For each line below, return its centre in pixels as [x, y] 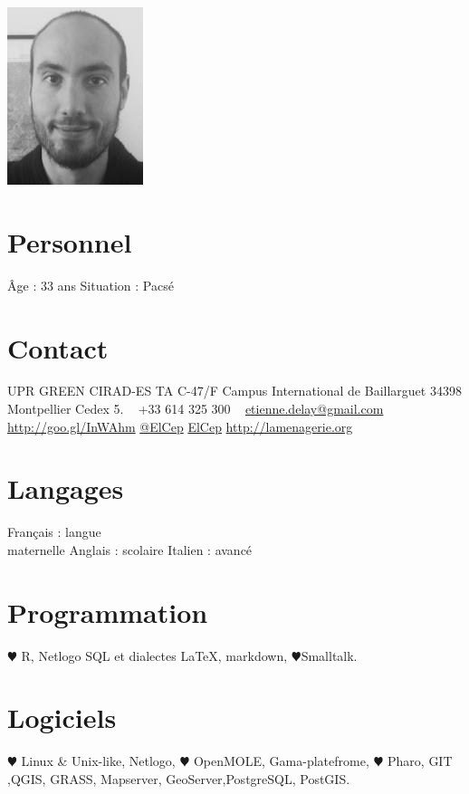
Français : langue [54, 532]
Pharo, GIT [420, 761]
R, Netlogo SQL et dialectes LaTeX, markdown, [154, 655]
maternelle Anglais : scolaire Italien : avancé [130, 549]
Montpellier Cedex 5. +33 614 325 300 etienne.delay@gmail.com [196, 409]
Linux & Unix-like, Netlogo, [98, 761]
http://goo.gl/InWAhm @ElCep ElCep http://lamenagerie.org [180, 426]
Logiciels [62, 717]
